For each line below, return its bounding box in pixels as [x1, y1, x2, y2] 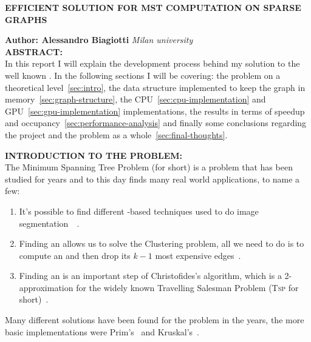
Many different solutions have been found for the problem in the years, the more [5, 313, 304, 326]
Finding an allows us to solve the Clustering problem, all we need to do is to [19, 237, 304, 250]
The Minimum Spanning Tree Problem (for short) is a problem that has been [5, 161, 293, 173]
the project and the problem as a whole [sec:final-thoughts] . [5, 128, 228, 141]
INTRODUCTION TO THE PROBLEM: [5, 149, 182, 161]
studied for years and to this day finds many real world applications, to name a [5, 172, 300, 185]
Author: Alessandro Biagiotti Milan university [5, 33, 193, 46]
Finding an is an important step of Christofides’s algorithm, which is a [19, 269, 282, 282]
